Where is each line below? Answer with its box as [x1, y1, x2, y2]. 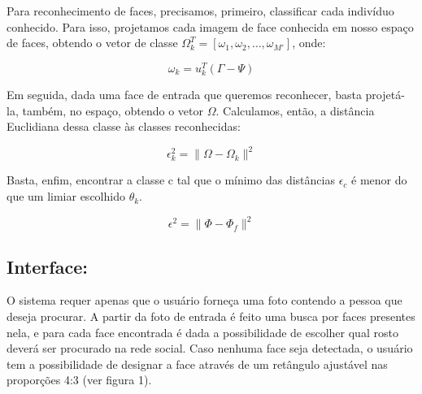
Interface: [7, 253, 88, 279]
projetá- [365, 86, 405, 103]
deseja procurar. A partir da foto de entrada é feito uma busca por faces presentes [7, 307, 415, 324]
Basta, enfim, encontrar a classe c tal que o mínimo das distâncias [7, 171, 335, 188]
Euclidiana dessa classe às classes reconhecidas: [7, 118, 241, 135]
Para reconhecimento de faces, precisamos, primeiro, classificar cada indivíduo [7, 2, 394, 19]
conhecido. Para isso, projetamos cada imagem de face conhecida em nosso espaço [7, 18, 414, 35]
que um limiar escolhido [7, 188, 125, 205]
